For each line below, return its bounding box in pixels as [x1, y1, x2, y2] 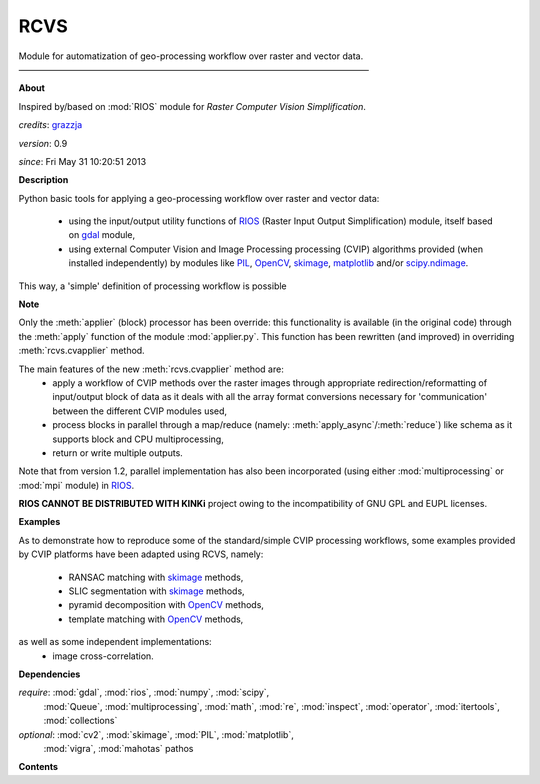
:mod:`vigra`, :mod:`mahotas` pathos [43, 742, 194, 754]
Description [18, 174, 69, 186]
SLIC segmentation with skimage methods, [68, 585, 245, 597]
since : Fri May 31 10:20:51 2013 [18, 155, 147, 167]
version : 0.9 [18, 137, 68, 149]
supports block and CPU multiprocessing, [52, 433, 224, 445]
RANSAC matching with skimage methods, [68, 571, 244, 583]
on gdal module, [68, 229, 136, 241]
